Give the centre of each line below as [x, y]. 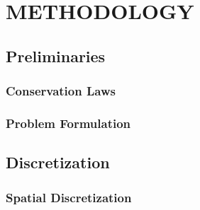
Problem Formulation [68, 123]
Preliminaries [56, 56]
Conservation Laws [61, 91]
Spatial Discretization [69, 197]
